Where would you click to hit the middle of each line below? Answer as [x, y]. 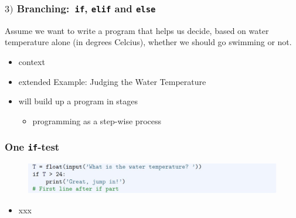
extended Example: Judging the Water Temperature [112, 81]
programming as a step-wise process [97, 120]
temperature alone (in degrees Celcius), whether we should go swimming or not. [148, 42]
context [32, 61]
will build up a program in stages [78, 101]
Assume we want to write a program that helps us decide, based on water [137, 30]
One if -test [32, 147]
